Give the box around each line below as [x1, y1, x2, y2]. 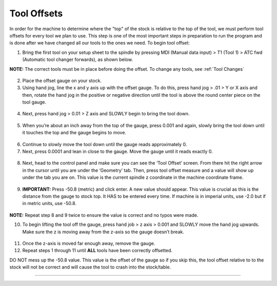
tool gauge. [22, 99, 47, 105]
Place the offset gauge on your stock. [22, 77, 102, 84]
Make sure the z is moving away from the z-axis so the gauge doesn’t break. [22, 229, 184, 235]
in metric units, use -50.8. [22, 200, 77, 207]
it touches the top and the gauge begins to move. [22, 130, 127, 136]
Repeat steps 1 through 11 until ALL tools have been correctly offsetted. [22, 248, 173, 254]
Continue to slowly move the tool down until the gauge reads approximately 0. [22, 141, 187, 147]
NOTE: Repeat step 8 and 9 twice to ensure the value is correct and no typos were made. [9, 212, 199, 218]
